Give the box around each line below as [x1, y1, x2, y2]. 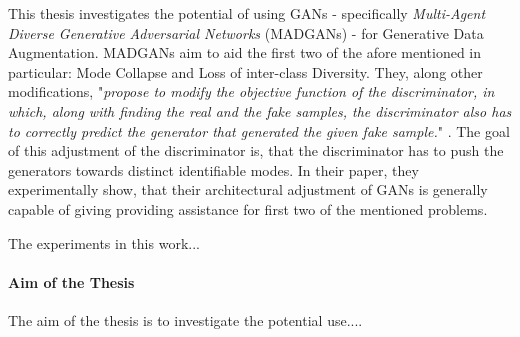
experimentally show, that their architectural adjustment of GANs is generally [8, 179, 488, 200]
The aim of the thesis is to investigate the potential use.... [8, 309, 363, 330]
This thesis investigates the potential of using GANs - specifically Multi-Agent [8, 3, 486, 23]
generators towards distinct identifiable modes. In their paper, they [8, 159, 419, 180]
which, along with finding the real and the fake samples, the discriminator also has [8, 100, 512, 121]
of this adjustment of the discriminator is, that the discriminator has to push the [8, 140, 504, 161]
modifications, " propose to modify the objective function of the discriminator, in [8, 81, 495, 102]
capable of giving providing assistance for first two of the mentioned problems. [8, 198, 488, 219]
